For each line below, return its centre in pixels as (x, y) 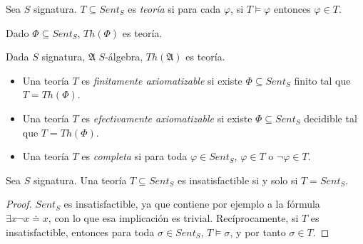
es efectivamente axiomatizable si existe (167, 118)
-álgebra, (124, 57)
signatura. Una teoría (80, 180)
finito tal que (322, 80)
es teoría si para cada (174, 9)
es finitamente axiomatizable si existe (162, 80)
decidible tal (331, 118)
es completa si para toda (134, 156)
